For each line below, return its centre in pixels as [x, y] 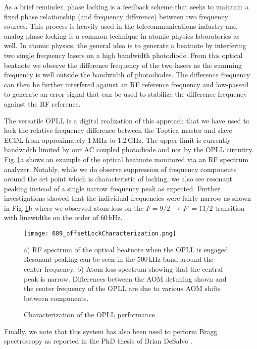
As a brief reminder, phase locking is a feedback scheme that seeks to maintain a [127, 6]
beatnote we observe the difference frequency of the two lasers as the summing [123, 65]
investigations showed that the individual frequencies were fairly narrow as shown [128, 198]
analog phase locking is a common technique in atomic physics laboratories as [122, 35]
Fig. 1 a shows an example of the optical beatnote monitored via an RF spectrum [126, 159]
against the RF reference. [42, 103]
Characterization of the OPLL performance [89, 315]
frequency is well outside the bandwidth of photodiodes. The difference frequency [127, 75]
